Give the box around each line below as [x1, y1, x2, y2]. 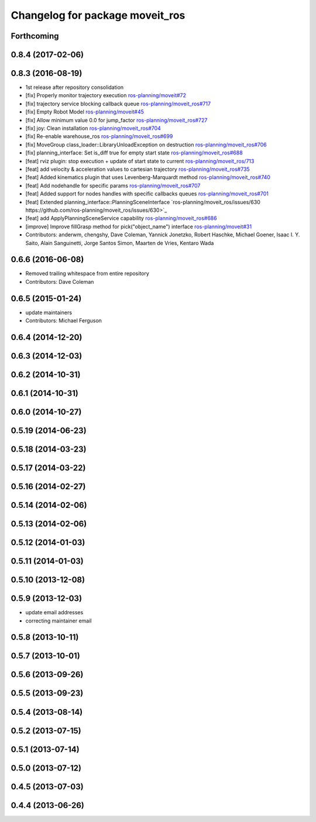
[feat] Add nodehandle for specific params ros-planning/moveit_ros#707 [25, 182, 201, 189]
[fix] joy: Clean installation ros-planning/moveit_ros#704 [25, 125, 161, 132]
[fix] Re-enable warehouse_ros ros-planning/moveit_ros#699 [25, 133, 173, 140]
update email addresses [25, 609, 84, 616]
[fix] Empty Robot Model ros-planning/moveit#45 [25, 108, 145, 115]
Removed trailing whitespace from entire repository [25, 270, 149, 277]
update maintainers [25, 309, 73, 316]
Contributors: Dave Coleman [25, 278, 94, 285]
